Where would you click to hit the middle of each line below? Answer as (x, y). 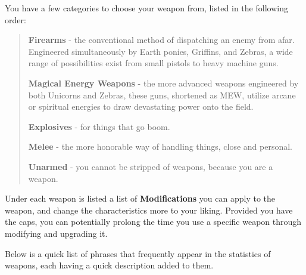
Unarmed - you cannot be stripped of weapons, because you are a (151, 166)
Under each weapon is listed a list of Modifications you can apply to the (140, 198)
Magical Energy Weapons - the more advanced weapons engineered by (163, 83)
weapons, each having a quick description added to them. (109, 265)
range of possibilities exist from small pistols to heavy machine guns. (153, 63)
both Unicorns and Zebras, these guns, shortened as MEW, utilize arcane (162, 95)
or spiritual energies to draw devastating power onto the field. (141, 106)
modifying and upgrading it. (56, 233)
